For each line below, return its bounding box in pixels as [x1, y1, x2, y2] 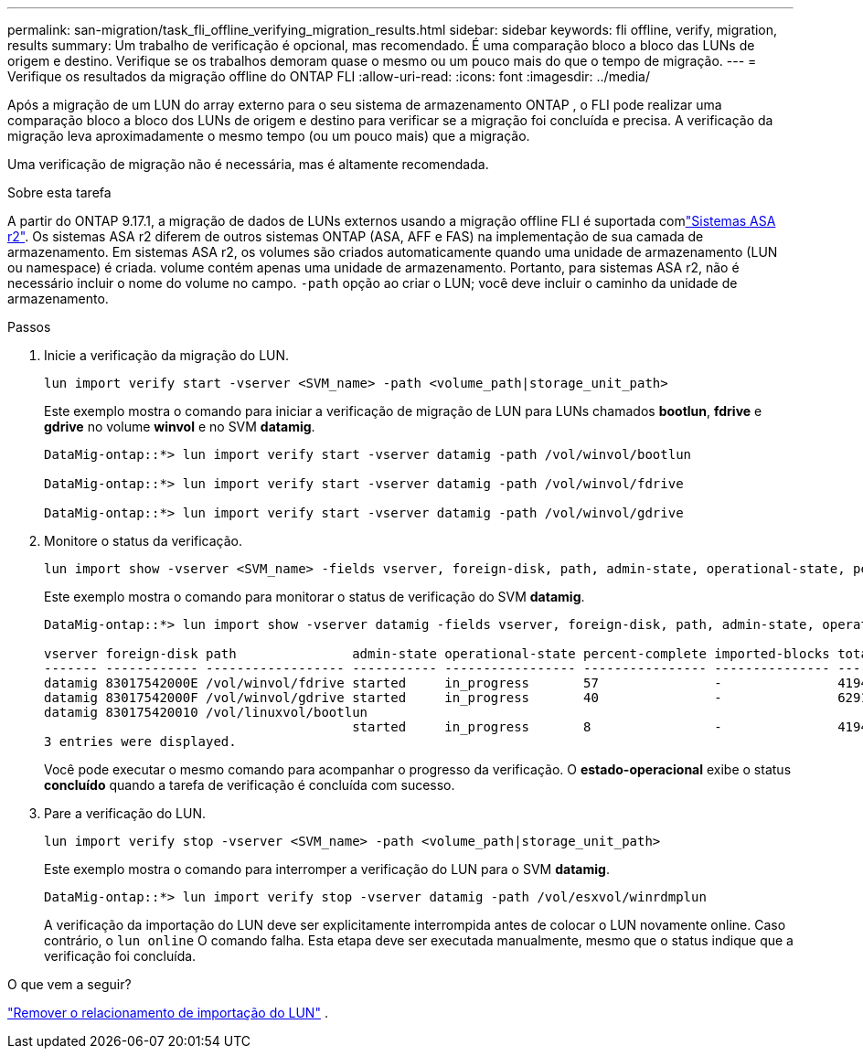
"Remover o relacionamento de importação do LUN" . [7, 1005, 328, 1020]
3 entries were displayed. [44, 734, 237, 749]
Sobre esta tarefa [7, 185, 112, 200]
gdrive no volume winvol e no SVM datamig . [44, 419, 315, 434]
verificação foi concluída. [44, 948, 197, 964]
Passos [7, 319, 51, 335]
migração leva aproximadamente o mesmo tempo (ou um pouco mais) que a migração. [7, 128, 530, 144]
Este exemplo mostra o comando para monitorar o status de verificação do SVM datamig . [44, 589, 585, 604]
